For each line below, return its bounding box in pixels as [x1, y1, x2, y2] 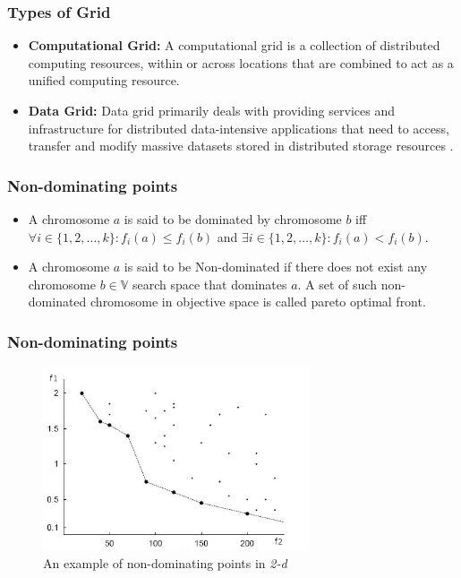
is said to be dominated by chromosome [124, 210, 342, 228]
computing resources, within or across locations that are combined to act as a [28, 53, 454, 72]
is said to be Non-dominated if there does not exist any [124, 257, 428, 276]
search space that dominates [132, 274, 287, 293]
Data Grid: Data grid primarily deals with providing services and [28, 101, 395, 119]
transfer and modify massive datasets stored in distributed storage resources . [28, 136, 454, 155]
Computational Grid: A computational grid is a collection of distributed [28, 36, 440, 55]
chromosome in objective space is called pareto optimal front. [90, 292, 426, 311]
